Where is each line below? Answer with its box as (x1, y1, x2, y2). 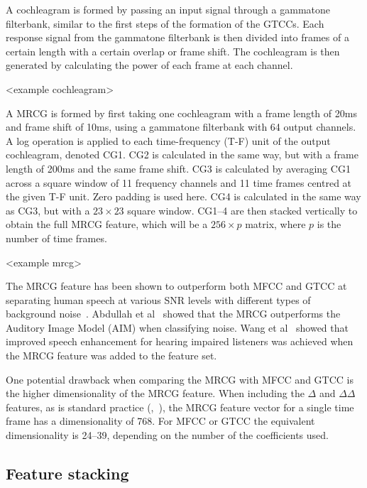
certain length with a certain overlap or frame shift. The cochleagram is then (6, 43, 340, 58)
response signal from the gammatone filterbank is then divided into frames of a (6, 30, 349, 45)
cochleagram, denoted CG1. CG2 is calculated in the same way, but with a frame (6, 147, 358, 162)
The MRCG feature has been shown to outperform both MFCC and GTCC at (6, 278, 347, 293)
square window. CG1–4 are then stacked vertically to (127, 202, 358, 217)
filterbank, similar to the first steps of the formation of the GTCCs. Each (6, 16, 324, 31)
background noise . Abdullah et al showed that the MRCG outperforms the (6, 306, 341, 321)
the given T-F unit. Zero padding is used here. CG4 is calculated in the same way (6, 189, 361, 204)
